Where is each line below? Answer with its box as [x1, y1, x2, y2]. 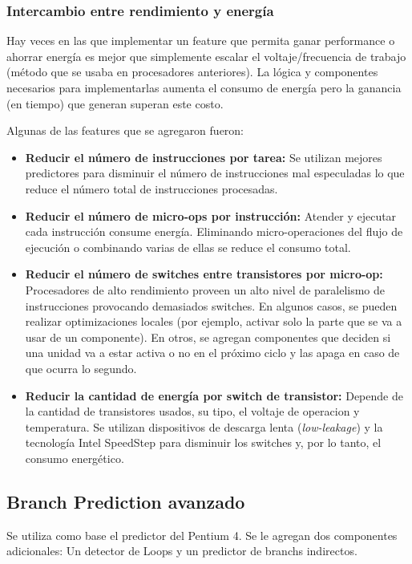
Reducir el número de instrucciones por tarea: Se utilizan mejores [25, 148, 382, 165]
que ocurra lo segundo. [25, 359, 137, 376]
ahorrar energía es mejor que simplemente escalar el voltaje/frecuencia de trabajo [6, 47, 406, 64]
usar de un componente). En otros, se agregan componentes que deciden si [25, 328, 391, 345]
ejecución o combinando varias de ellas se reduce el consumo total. [25, 238, 351, 255]
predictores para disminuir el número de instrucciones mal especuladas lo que [25, 164, 405, 181]
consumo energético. [25, 449, 124, 466]
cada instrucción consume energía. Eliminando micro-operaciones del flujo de [25, 223, 403, 240]
